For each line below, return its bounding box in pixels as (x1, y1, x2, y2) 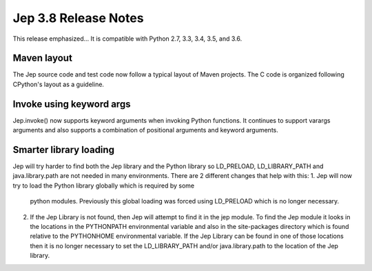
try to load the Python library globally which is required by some (12, 181, 195, 190)
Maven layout (12, 52, 72, 64)
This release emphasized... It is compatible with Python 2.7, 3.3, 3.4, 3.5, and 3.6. (12, 34, 242, 43)
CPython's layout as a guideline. (12, 80, 105, 88)
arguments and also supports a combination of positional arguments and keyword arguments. (12, 126, 278, 134)
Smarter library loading (12, 143, 115, 155)
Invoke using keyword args (12, 98, 131, 110)
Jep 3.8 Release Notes (12, 10, 144, 26)
